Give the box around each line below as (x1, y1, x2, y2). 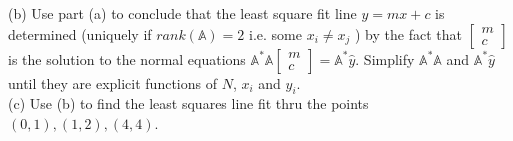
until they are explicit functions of (8, 72, 217, 93)
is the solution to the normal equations (8, 48, 246, 69)
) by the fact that (354, 23, 462, 44)
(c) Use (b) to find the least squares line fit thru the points (8, 93, 369, 114)
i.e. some (249, 23, 302, 44)
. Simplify (355, 48, 415, 69)
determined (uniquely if (8, 23, 152, 44)
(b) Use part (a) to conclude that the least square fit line (8, 3, 357, 23)
